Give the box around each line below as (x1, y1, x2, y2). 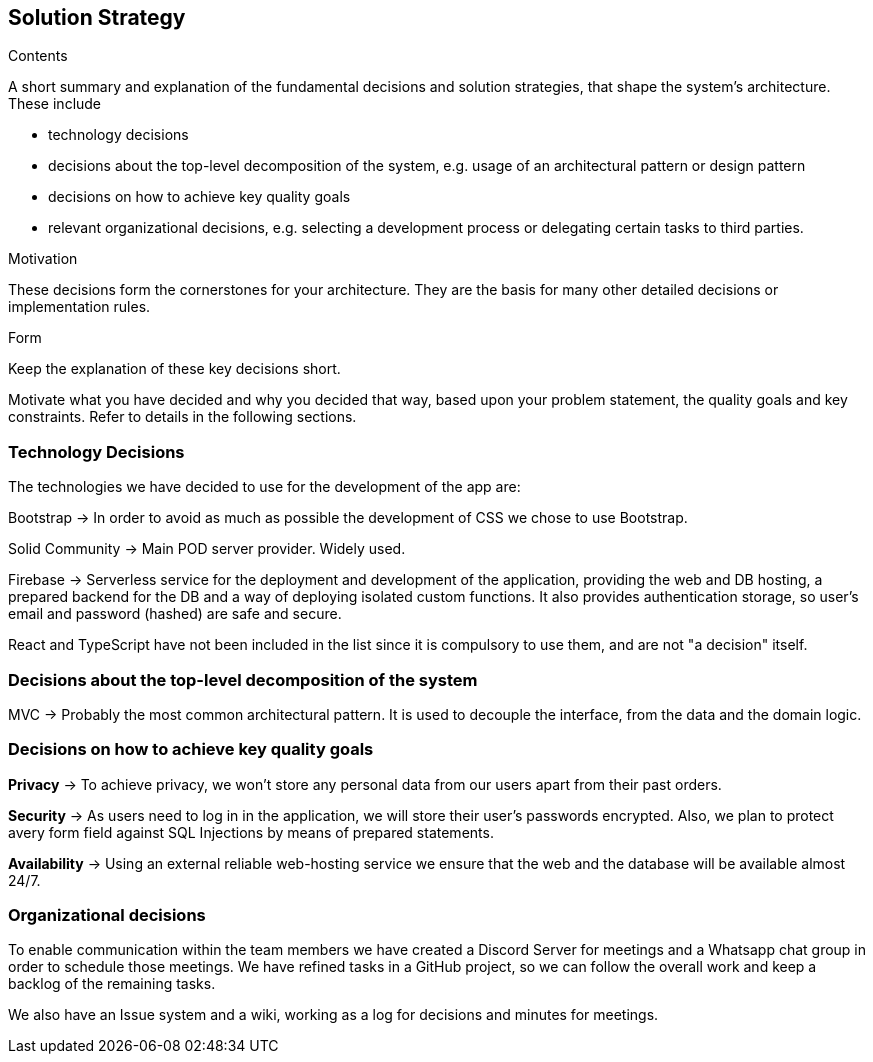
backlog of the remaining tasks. (8, 975, 216, 993)
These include (8, 95, 102, 113)
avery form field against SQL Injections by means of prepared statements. (8, 823, 494, 841)
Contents (8, 47, 68, 65)
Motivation (8, 250, 78, 268)
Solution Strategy (8, 5, 186, 30)
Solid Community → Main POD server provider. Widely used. (8, 540, 406, 558)
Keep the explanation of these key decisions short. (8, 360, 341, 378)
